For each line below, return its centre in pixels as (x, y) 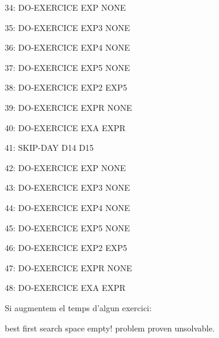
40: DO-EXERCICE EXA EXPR (65, 127)
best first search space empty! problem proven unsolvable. (110, 328)
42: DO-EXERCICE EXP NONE (65, 167)
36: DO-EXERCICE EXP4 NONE (68, 47)
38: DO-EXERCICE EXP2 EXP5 (66, 87)
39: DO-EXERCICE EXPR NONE (68, 107)
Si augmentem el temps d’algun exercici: (78, 307)
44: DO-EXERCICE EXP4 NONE (68, 207)
